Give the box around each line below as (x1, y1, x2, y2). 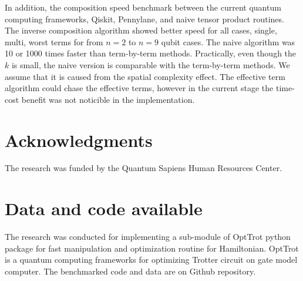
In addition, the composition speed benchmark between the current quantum (5, 1, 281, 13)
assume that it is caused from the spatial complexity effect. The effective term (5, 70, 285, 82)
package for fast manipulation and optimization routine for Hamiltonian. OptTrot (5, 242, 299, 254)
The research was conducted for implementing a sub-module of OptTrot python (5, 230, 291, 243)
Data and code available (5, 196, 203, 220)
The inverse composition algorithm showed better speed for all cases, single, (5, 24, 277, 36)
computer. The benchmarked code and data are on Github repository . (5, 265, 256, 277)
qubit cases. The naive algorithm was (161, 35, 295, 48)
